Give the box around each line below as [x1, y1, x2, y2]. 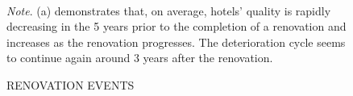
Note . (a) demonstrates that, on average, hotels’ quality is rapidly [6, 2, 331, 19]
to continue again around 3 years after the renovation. [6, 49, 273, 66]
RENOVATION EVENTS [6, 76, 135, 93]
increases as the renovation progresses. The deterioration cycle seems [6, 33, 346, 50]
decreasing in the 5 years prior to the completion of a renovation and [6, 18, 347, 35]
